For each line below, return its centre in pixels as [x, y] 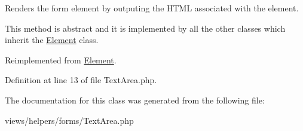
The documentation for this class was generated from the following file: [135, 100]
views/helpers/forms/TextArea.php [69, 120]
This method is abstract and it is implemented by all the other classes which [145, 28]
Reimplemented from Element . [61, 60]
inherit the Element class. [52, 40]
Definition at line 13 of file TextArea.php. [81, 80]
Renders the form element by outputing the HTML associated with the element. [152, 8]
